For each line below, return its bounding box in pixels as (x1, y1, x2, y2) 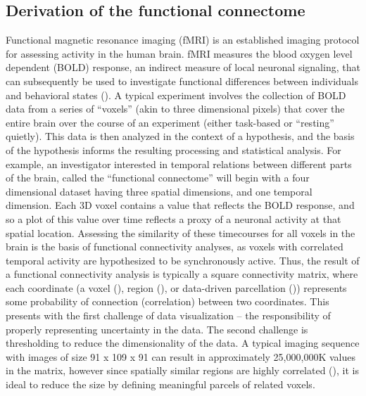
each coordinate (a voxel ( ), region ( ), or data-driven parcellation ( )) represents (6, 280, 347, 295)
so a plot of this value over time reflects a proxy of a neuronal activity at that (6, 211, 341, 226)
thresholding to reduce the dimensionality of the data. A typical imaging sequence (6, 336, 360, 350)
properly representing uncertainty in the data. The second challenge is (6, 321, 308, 336)
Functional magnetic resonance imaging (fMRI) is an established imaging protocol (6, 32, 360, 47)
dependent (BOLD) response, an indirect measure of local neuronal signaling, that (6, 60, 360, 75)
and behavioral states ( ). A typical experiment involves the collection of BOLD (6, 87, 346, 102)
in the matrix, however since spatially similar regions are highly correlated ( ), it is (6, 363, 359, 378)
